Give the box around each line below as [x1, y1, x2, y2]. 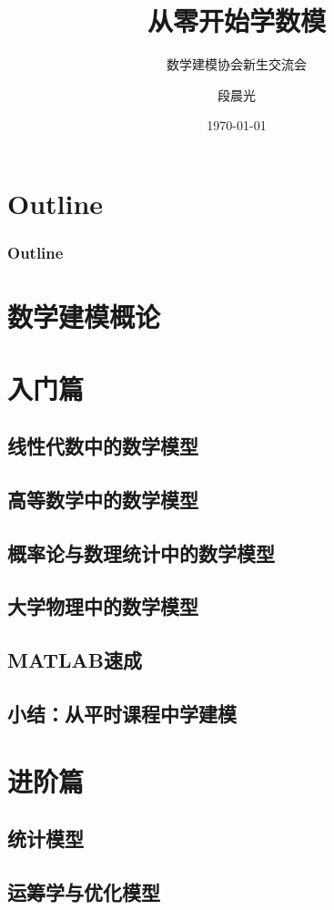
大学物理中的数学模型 [7, 592, 198, 620]
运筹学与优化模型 [7, 877, 160, 905]
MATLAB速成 [7, 646, 142, 674]
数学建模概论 [7, 298, 161, 335]
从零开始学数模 [147, 2, 326, 39]
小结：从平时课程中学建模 [7, 699, 237, 727]
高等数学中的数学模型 [7, 485, 198, 513]
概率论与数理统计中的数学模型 [7, 538, 275, 567]
